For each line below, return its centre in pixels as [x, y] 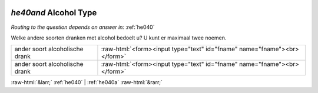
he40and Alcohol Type [54, 13]
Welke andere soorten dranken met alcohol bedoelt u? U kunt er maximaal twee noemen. [119, 38]
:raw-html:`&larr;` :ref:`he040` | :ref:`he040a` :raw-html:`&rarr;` [87, 82]
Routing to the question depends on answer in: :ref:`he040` [83, 27]
